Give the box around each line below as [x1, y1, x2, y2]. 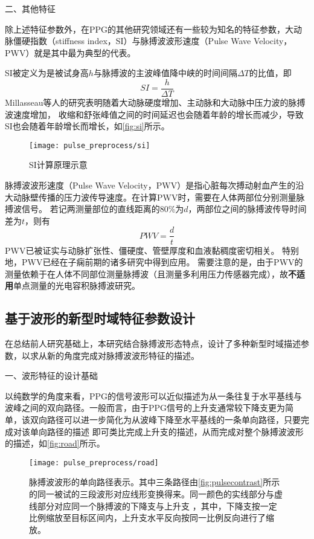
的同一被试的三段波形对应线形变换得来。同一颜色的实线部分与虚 [29, 488, 283, 500]
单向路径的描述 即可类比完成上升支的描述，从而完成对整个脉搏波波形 [30, 425, 304, 437]
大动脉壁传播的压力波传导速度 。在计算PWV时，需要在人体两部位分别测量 [5, 190, 296, 203]
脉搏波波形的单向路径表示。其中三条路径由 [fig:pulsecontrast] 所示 [29, 476, 280, 488]
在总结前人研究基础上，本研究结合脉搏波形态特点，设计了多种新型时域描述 [5, 337, 301, 350]
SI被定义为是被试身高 [5, 66, 89, 79]
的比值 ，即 [249, 66, 292, 79]
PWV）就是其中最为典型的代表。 [5, 46, 136, 59]
